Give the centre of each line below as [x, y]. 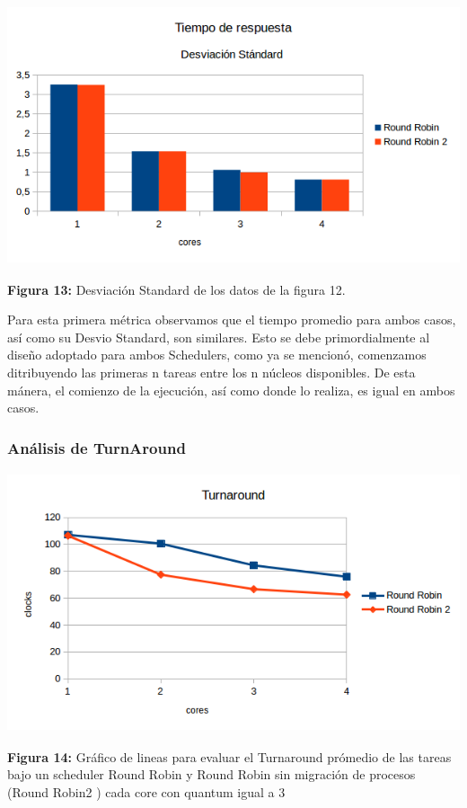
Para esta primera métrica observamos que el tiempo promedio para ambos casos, [232, 320]
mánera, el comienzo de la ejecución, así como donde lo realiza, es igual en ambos [231, 390]
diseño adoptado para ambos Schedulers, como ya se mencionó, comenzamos [217, 355]
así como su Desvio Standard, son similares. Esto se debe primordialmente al [219, 337]
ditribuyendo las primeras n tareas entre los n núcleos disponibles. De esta [211, 372]
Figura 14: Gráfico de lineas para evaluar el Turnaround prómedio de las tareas [229, 756]
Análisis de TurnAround [97, 447]
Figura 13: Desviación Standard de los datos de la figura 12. [176, 289]
